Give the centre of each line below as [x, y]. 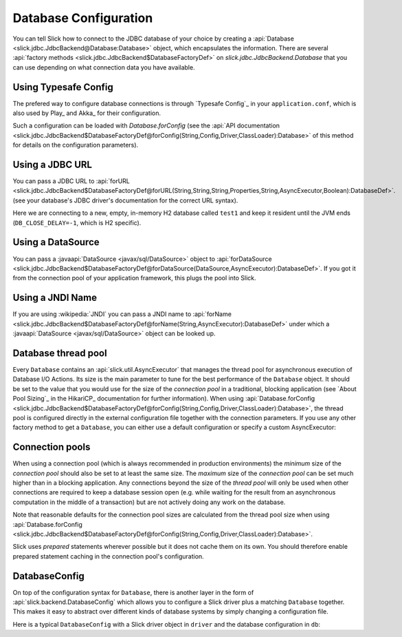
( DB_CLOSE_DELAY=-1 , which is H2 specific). [77, 222]
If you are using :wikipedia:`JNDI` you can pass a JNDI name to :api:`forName [122, 314]
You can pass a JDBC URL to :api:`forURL [71, 181]
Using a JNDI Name [55, 298]
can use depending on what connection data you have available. [104, 67]
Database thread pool [60, 353]
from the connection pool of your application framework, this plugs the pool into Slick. [135, 278]
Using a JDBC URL [53, 165]
